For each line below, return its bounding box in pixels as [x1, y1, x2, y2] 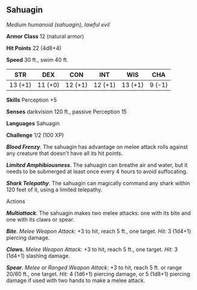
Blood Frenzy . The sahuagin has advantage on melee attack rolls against [6, 143, 189, 150]
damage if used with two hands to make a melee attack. [6, 277, 146, 284]
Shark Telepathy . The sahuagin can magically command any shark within [6, 179, 190, 186]
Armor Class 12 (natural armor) [6, 33, 85, 40]
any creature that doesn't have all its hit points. [6, 150, 123, 157]
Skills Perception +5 [6, 96, 57, 104]
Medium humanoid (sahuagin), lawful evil [6, 21, 110, 28]
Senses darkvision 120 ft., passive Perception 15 [6, 108, 127, 115]
